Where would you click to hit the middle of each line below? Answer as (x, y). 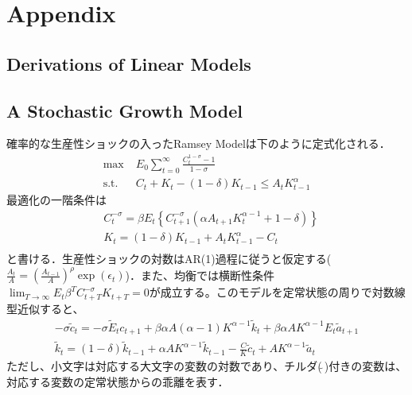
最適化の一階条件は (56, 200)
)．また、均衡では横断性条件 (200, 275)
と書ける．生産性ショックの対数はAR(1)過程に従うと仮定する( (169, 259)
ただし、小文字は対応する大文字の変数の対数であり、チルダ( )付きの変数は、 (207, 366)
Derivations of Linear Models (129, 63)
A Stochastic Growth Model (124, 110)
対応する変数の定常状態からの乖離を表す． (118, 381)
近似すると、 (51, 308)
